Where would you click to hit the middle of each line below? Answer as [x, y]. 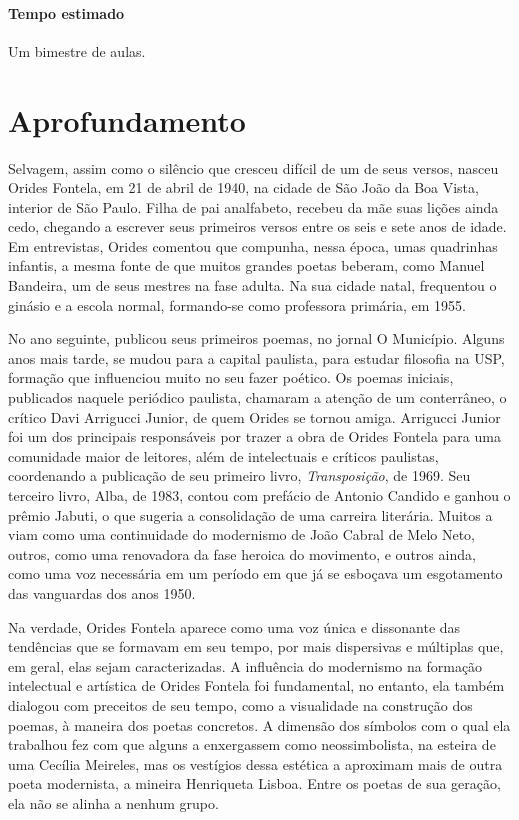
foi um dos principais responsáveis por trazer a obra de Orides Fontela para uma [254, 436]
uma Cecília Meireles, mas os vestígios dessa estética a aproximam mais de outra [255, 763]
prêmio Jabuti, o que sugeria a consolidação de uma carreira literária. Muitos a [250, 514]
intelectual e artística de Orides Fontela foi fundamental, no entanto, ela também [256, 685]
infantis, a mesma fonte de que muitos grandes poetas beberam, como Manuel [246, 265]
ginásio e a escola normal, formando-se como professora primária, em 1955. [237, 304]
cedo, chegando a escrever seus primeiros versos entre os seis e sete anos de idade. [257, 226]
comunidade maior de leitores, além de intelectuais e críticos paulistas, [223, 455]
